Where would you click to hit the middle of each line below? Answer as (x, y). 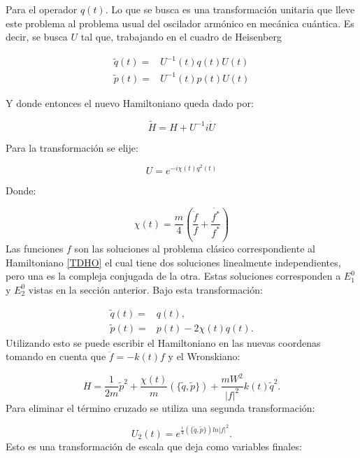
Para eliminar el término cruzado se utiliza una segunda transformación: (160, 407)
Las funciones (35, 248)
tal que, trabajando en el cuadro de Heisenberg (181, 37)
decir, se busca (37, 37)
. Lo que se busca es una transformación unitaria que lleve (230, 9)
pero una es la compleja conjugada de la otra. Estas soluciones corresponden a (173, 276)
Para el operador (42, 9)
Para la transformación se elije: (72, 147)
